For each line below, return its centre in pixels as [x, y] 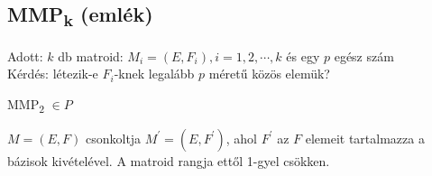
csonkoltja [113, 138]
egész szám [364, 56]
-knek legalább [154, 74]
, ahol [241, 138]
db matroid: [91, 56]
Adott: [25, 56]
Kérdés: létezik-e [53, 74]
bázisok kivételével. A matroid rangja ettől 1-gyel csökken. [169, 160]
